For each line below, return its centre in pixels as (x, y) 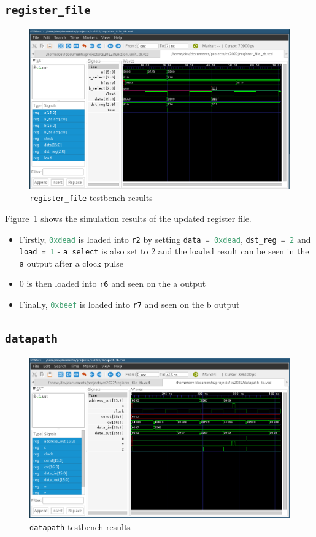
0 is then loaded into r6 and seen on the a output (113, 284)
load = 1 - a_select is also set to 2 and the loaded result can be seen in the (164, 251)
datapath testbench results (80, 526)
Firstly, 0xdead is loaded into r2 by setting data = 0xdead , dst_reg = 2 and (165, 239)
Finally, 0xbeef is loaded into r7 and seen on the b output (129, 304)
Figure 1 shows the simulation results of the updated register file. (128, 218)
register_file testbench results (91, 198)
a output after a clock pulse (71, 263)
